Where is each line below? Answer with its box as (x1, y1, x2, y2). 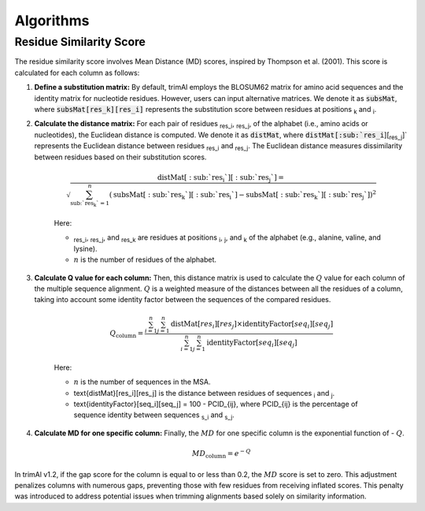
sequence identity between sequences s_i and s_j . (73, 410, 235, 422)
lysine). (73, 244, 98, 253)
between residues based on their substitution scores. (34, 152, 207, 162)
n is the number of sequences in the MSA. (73, 377, 211, 386)
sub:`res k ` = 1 (69, 200, 110, 208)
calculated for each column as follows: (14, 68, 140, 77)
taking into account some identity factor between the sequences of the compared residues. (34, 295, 331, 304)
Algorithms (14, 12, 90, 29)
